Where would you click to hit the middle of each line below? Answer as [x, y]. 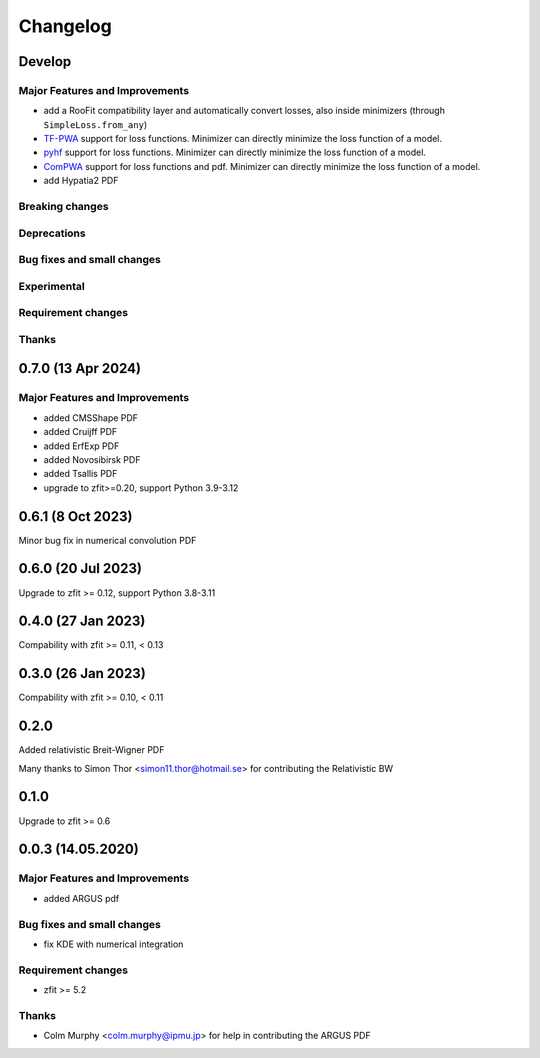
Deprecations [52, 233]
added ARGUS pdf [81, 898]
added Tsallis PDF [80, 474]
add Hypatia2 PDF [81, 181]
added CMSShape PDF [91, 417]
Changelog [65, 26]
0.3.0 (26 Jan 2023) [82, 673]
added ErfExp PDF [81, 446]
